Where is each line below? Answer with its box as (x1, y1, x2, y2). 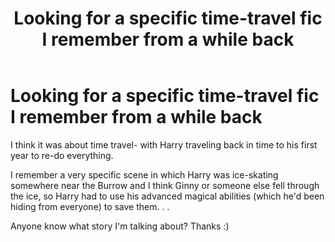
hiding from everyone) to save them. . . (10, 200, 170, 212)
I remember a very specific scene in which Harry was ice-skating (10, 168, 279, 181)
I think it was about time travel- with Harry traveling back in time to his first (10, 138, 318, 151)
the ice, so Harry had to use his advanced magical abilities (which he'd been (10, 190, 325, 202)
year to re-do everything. (10, 149, 114, 161)
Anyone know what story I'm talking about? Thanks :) (10, 220, 230, 232)
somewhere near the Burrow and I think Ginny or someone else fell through (10, 179, 320, 191)
